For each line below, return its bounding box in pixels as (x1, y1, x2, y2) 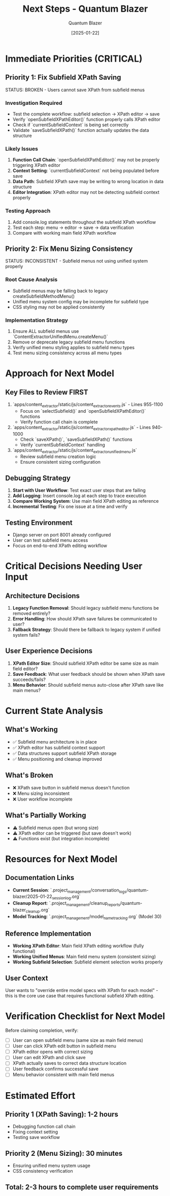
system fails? (12, 632, 41, 638)
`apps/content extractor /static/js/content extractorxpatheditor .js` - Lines (12, 424, 151, 432)
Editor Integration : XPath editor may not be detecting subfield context (12, 189, 160, 195)
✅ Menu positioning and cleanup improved (12, 756, 103, 762)
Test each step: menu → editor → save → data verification (12, 224, 134, 231)
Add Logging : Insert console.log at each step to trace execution (12, 493, 147, 499)
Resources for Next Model (5, 853, 118, 865)
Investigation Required (5, 99, 62, 106)
